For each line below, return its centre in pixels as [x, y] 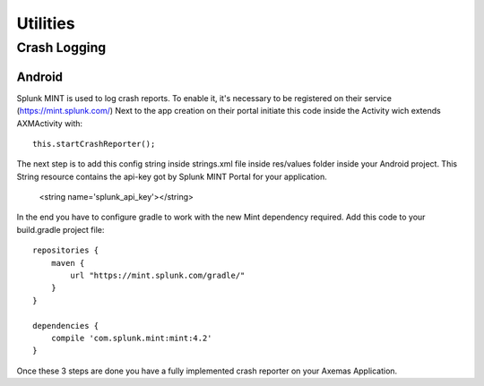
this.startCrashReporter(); [94, 144]
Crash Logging [61, 47]
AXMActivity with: [50, 123]
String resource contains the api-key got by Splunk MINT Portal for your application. [172, 176]
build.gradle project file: [60, 229]
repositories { [66, 250]
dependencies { [66, 326]
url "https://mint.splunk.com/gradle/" [158, 276]
